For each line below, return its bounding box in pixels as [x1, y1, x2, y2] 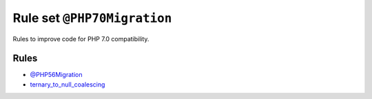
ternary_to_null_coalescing [30, 80, 105, 89]
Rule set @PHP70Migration [12, 10, 172, 25]
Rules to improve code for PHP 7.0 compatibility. [12, 34, 149, 43]
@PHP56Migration [30, 71, 83, 79]
